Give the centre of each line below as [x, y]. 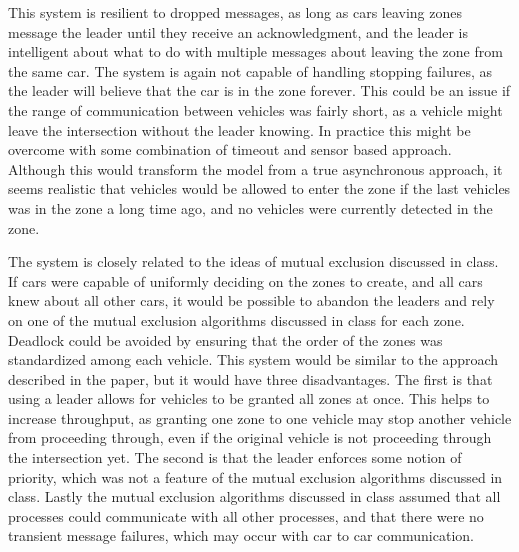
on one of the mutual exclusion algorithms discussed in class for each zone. [236, 319]
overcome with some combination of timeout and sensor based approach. [230, 149]
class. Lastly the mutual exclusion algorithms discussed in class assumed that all [254, 496]
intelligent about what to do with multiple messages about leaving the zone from [255, 51]
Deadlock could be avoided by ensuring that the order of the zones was [225, 339]
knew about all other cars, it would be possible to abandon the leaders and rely [251, 300]
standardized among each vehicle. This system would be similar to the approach [253, 359]
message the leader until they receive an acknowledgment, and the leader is [238, 31]
